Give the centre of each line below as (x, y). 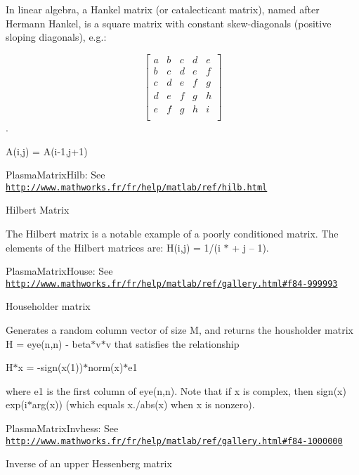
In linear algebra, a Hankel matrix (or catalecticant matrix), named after (163, 9)
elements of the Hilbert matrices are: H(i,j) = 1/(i (113, 247)
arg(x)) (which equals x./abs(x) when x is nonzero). (143, 404)
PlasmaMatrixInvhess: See (62, 428)
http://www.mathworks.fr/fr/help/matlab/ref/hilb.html (137, 187)
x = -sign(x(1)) (51, 367)
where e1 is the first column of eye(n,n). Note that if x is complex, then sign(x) (176, 390)
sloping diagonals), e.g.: (56, 37)
